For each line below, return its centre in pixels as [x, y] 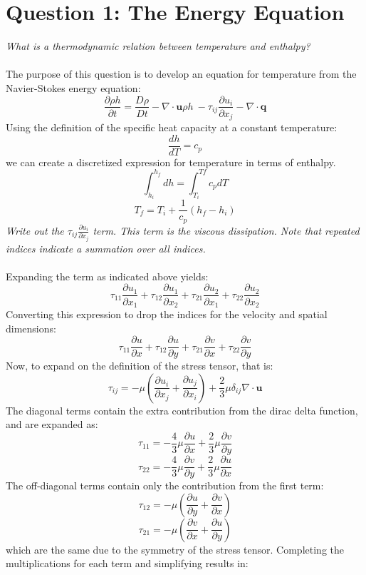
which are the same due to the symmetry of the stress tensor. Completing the [175, 549]
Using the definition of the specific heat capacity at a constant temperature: [172, 127]
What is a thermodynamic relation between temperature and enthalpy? [158, 46]
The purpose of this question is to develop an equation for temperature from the [181, 74]
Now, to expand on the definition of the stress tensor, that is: [140, 366]
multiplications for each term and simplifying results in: [127, 563]
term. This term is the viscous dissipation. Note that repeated [226, 230]
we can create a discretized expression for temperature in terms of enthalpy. [171, 162]
